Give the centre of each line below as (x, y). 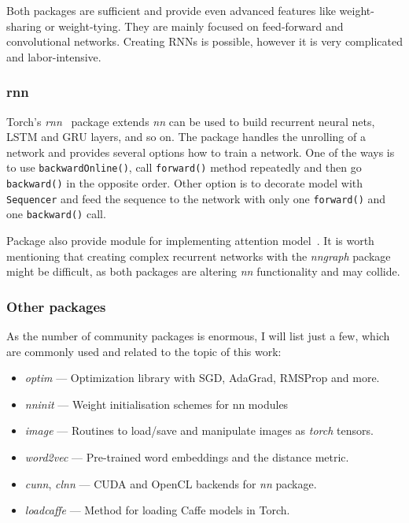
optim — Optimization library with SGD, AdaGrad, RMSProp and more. (202, 378)
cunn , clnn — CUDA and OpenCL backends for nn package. (171, 483)
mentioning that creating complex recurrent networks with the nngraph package (199, 256)
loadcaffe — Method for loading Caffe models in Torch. (157, 510)
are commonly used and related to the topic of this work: (144, 351)
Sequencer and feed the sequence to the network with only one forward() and (196, 198)
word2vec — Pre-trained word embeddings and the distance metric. (187, 456)
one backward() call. (56, 214)
